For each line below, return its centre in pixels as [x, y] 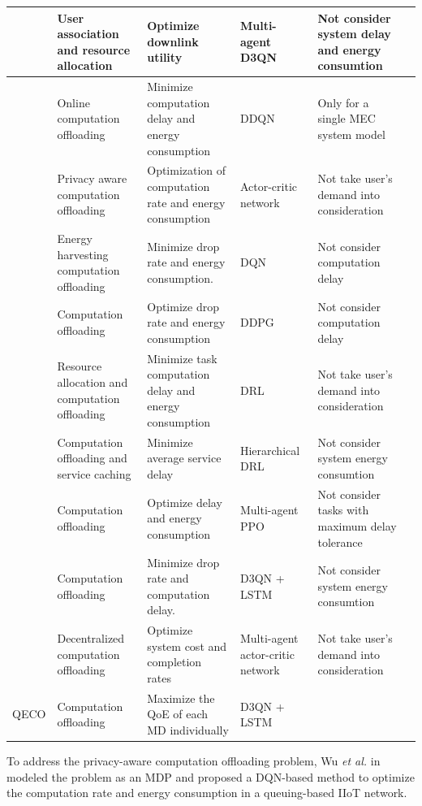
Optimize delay [185, 502]
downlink [173, 41]
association [88, 34]
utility [165, 57]
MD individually [188, 729]
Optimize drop [183, 306]
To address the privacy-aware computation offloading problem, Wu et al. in [194, 761]
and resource [94, 49]
